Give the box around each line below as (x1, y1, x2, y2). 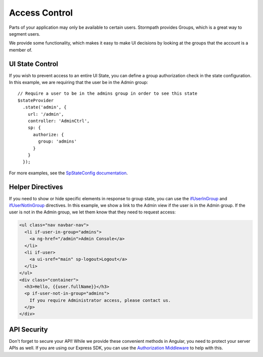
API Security (9, 325, 48, 334)
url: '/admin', (27, 111, 64, 117)
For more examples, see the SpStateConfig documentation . (9, 170, 128, 176)
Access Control (9, 7, 73, 18)
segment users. (9, 31, 40, 37)
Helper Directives (9, 183, 63, 191)
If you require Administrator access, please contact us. (29, 297, 171, 303)
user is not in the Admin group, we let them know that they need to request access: (9, 209, 176, 215)
